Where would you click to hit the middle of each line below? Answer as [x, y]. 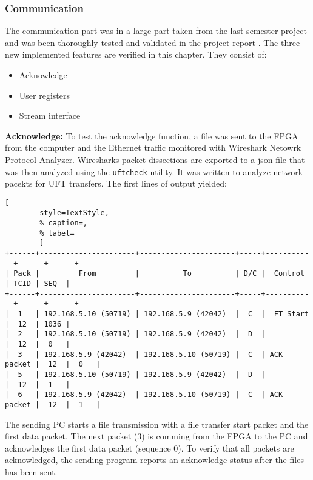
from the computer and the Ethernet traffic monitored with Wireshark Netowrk [153, 148]
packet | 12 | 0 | [53, 365]
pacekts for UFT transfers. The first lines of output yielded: [116, 183]
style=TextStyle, [74, 213]
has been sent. [31, 471]
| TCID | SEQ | [38, 284]
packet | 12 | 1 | [53, 405]
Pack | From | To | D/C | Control [159, 274]
